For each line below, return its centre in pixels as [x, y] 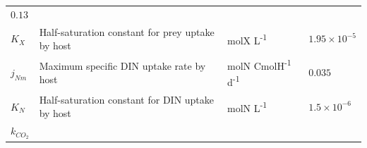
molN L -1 [247, 106]
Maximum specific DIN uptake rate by [122, 65]
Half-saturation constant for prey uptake [127, 31]
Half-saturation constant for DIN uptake [127, 99]
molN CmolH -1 [259, 64]
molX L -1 [247, 39]
